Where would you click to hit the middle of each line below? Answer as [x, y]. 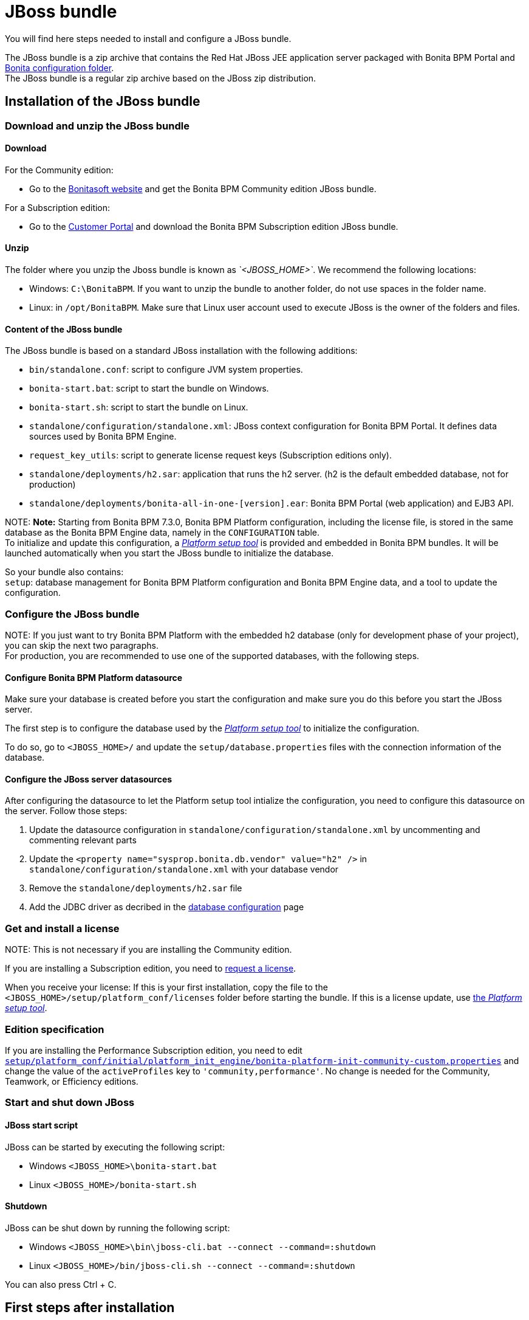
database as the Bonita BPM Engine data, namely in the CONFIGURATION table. [162, 533]
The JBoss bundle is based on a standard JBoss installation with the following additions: [181, 351]
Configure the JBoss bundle [72, 614]
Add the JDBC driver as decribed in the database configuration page [167, 907]
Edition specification [55, 1029]
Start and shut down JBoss [70, 1103]
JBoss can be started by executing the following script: [115, 1147]
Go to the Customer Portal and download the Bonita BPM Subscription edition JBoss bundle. [214, 226]
